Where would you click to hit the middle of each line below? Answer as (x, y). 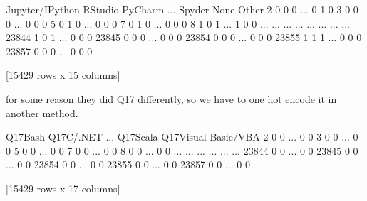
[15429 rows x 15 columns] (63, 75)
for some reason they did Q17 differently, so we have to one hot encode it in (171, 98)
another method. (42, 113)
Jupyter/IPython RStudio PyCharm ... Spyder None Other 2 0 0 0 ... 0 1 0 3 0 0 (182, 9)
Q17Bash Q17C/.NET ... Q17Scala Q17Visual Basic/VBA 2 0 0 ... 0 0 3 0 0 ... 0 (182, 137)
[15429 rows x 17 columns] (63, 188)
